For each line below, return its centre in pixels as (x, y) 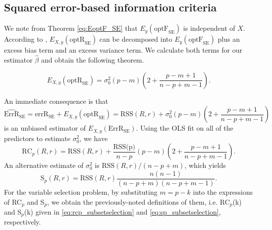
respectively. (23, 222)
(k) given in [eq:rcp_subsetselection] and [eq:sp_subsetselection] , (122, 211)
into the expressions (223, 192)
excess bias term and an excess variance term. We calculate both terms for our (123, 50)
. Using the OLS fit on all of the (185, 128)
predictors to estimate (37, 138)
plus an (229, 39)
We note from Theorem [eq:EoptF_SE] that (71, 28)
